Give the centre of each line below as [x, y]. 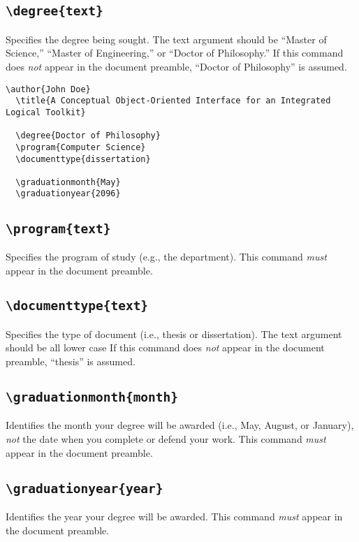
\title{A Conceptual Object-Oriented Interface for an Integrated [173, 101]
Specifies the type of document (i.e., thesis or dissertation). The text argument [174, 334]
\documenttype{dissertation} [83, 159]
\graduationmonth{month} [92, 397]
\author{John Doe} [48, 89]
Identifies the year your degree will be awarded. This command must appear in [174, 516]
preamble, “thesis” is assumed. [71, 361]
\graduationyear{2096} [68, 194]
